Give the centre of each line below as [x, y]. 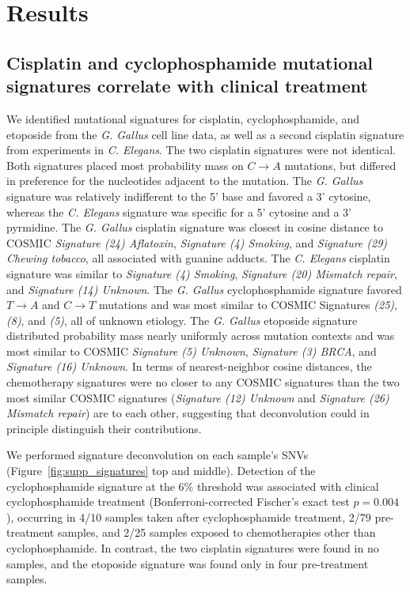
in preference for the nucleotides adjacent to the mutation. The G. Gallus [185, 181]
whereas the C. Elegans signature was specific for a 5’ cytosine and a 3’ [179, 211]
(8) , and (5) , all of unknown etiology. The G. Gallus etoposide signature [182, 320]
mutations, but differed [340, 165]
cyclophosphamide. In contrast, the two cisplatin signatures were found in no [193, 548]
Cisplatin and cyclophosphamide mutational [190, 62]
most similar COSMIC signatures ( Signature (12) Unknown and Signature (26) [198, 397]
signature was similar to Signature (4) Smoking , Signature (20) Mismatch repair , [202, 273]
